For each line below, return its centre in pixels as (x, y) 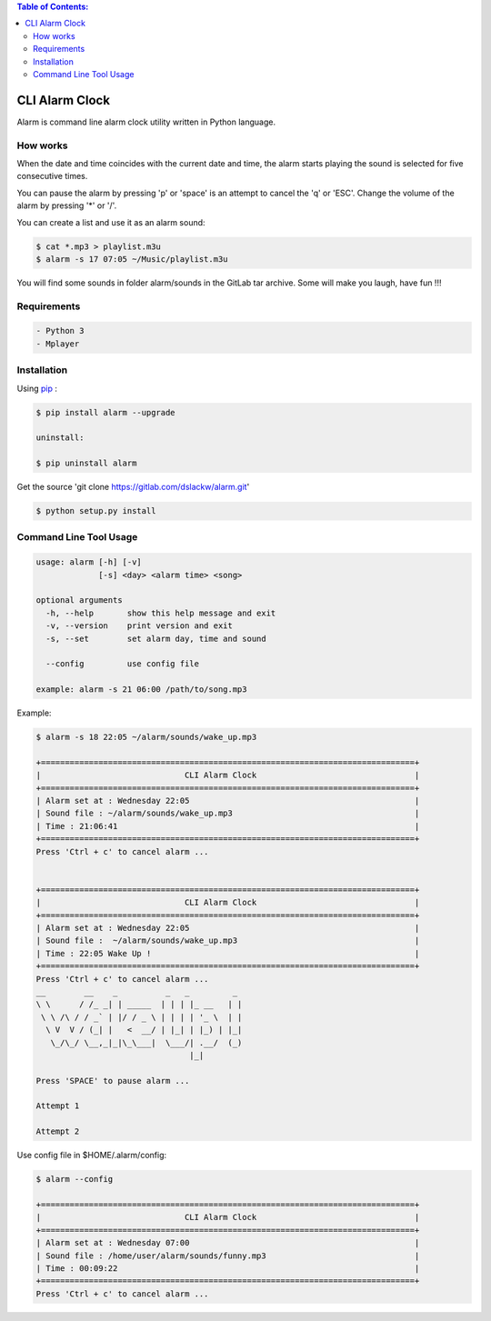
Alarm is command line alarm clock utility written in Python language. (146, 122)
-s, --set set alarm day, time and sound (156, 638)
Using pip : (37, 388)
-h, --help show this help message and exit (161, 613)
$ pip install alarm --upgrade (106, 412)
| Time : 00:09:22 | (228, 1268)
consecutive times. (52, 176)
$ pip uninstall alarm (86, 463)
